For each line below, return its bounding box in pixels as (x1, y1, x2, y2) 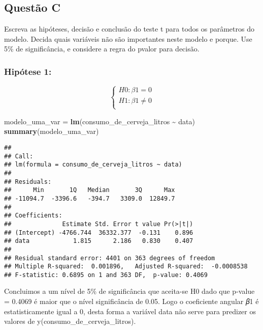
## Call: (4, 152, 34, 160)
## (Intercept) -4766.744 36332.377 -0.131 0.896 (4, 229, 193, 236)
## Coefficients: (4, 212, 62, 219)
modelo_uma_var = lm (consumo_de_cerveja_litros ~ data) (4, 116, 195, 126)
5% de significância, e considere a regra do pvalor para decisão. (4, 43, 200, 54)
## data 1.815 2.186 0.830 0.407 (4, 237, 193, 245)
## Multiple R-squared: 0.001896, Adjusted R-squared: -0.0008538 (4, 263, 248, 270)
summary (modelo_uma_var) (4, 126, 99, 136)
